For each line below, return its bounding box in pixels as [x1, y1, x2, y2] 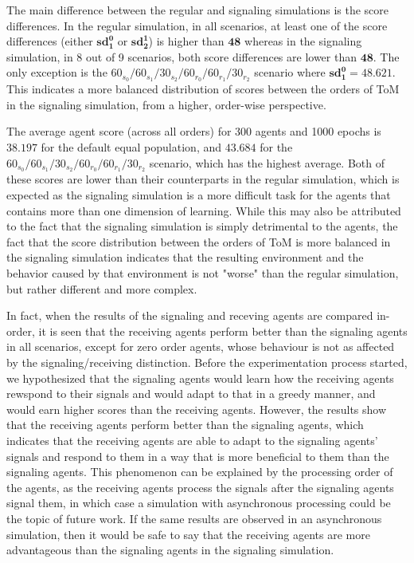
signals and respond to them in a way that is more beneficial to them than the [6, 447, 389, 464]
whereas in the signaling [244, 33, 362, 49]
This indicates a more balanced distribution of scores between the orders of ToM [6, 81, 400, 97]
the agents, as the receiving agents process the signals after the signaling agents [6, 478, 394, 495]
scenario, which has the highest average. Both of [149, 154, 385, 171]
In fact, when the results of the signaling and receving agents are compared [6, 307, 373, 324]
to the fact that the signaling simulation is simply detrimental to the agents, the [6, 218, 398, 234]
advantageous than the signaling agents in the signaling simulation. [6, 541, 334, 558]
